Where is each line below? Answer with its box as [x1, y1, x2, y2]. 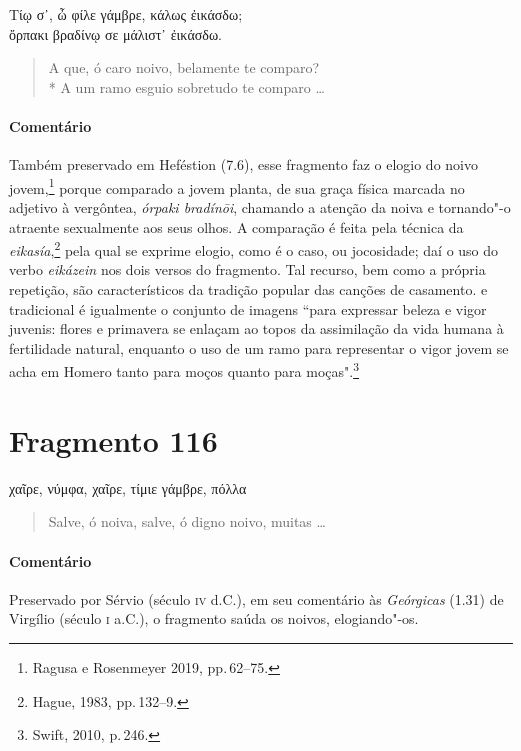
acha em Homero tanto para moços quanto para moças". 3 [9, 358, 360, 382]
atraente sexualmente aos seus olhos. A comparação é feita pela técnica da [9, 216, 464, 237]
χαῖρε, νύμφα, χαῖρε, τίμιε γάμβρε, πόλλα [9, 477, 247, 498]
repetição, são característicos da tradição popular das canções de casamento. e [9, 279, 488, 300]
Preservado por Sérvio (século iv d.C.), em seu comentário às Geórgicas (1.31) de [9, 588, 504, 609]
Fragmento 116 [9, 419, 218, 460]
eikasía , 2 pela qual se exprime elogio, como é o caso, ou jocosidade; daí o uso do [9, 237, 499, 260]
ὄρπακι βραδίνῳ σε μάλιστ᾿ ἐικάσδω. [9, 23, 222, 44]
